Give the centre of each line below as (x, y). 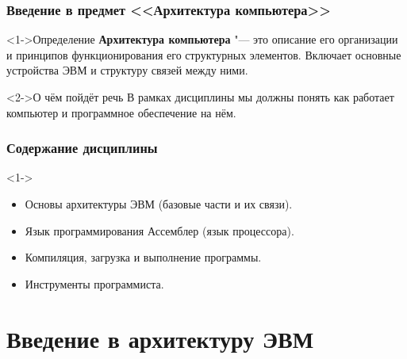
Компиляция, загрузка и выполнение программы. (143, 257)
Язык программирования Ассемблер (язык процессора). (159, 230)
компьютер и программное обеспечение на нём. (121, 112)
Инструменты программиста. (94, 283)
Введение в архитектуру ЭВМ (160, 338)
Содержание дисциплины (82, 148)
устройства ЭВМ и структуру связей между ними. (127, 70)
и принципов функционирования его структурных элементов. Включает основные (204, 54)
